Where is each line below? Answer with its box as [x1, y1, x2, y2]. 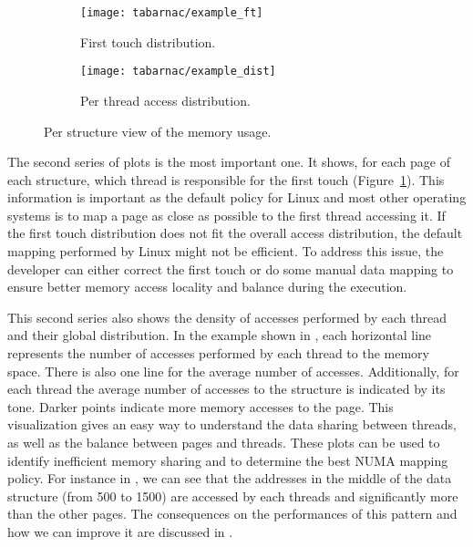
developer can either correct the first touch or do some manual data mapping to [7, 259, 454, 278]
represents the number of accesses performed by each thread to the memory [7, 344, 429, 363]
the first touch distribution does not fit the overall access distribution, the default [7, 223, 463, 243]
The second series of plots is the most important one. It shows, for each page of [7, 152, 450, 171]
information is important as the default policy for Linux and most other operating [7, 188, 467, 207]
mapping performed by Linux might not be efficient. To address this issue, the [7, 242, 444, 261]
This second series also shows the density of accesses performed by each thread [7, 307, 447, 326]
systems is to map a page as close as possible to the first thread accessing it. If [7, 205, 446, 224]
